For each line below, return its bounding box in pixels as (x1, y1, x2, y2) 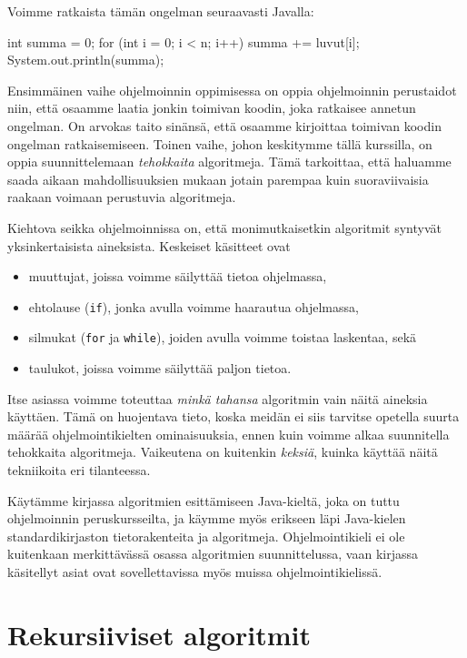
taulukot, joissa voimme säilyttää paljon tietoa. (28, 359, 292, 378)
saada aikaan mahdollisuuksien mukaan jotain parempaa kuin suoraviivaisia (7, 169, 429, 188)
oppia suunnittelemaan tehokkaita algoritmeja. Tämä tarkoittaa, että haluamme (7, 152, 452, 171)
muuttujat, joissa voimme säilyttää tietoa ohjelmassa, (28, 267, 327, 286)
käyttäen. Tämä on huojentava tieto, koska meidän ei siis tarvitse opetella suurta (7, 407, 460, 426)
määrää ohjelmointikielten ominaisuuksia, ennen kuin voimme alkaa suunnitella (7, 424, 450, 443)
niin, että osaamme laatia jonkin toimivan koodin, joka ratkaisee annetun (7, 98, 416, 117)
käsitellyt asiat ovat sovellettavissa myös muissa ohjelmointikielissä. (7, 562, 383, 581)
